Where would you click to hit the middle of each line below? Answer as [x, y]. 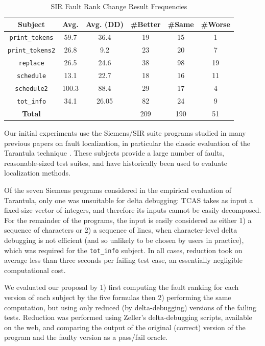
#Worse [215, 24]
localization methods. [37, 173]
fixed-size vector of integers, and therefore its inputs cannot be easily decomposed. [133, 210]
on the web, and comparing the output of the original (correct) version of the [125, 327]
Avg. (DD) [104, 24]
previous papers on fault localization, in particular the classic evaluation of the [127, 143]
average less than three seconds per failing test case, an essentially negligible [123, 260]
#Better [146, 24]
